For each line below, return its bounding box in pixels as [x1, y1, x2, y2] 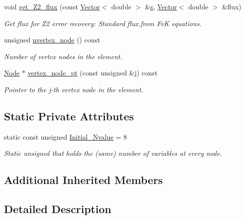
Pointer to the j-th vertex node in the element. [4, 84, 143, 94]
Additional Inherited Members [4, 172, 163, 187]
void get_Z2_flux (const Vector [4, 1, 100, 11]
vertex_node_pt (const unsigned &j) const [28, 68, 157, 78]
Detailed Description [4, 201, 112, 217]
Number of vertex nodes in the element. [4, 51, 122, 61]
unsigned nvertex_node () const [4, 35, 100, 45]
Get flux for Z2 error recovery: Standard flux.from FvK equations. [4, 18, 202, 28]
